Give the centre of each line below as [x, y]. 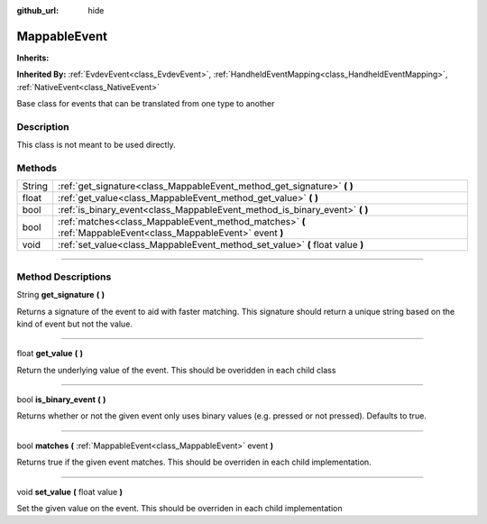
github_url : [37, 10]
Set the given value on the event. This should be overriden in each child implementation [179, 509]
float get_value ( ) [50, 354]
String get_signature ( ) [61, 295]
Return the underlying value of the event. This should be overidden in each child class [176, 370]
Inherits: [33, 58]
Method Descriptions [64, 277]
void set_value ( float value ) [70, 492]
